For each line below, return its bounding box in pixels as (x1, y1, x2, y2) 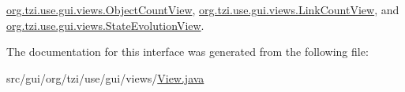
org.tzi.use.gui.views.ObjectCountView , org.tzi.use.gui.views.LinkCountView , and (6, 2, 399, 17)
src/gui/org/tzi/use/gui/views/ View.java (6, 69, 204, 86)
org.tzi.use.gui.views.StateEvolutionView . (6, 17, 204, 33)
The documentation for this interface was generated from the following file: (6, 43, 369, 60)
